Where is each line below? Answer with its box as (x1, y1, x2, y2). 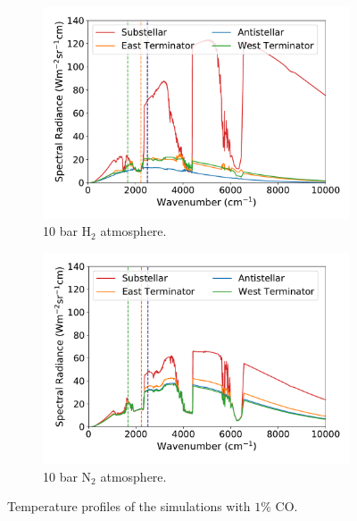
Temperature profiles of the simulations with (7, 497, 251, 516)
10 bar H (43, 222, 92, 240)
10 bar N (43, 466, 92, 485)
